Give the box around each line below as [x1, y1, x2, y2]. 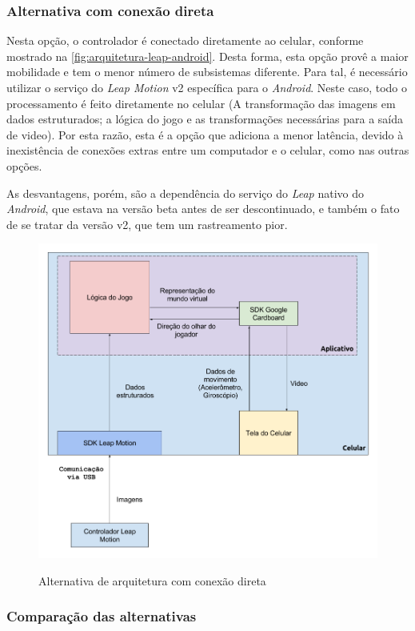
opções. [6, 157, 42, 174]
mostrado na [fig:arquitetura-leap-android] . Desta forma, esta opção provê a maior [6, 47, 409, 64]
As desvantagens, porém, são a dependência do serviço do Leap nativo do [6, 184, 364, 201]
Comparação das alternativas [6, 606, 197, 626]
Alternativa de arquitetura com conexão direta [38, 572, 266, 589]
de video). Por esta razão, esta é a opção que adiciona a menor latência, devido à [6, 126, 404, 143]
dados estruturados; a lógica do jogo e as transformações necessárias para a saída [6, 111, 404, 127]
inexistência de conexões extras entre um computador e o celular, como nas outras [6, 142, 409, 159]
